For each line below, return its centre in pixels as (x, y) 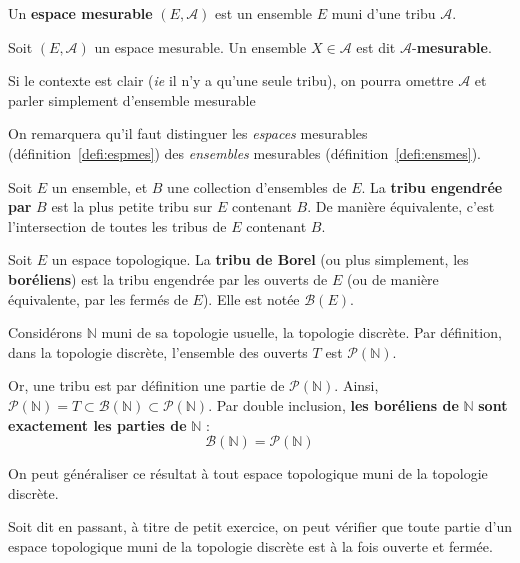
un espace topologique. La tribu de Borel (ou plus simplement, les (260, 259)
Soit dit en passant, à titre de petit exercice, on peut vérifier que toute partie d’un (260, 526)
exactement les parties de (97, 424)
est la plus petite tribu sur (132, 206)
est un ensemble (264, 13)
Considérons (45, 332)
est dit (376, 46)
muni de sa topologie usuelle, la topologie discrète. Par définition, (301, 332)
